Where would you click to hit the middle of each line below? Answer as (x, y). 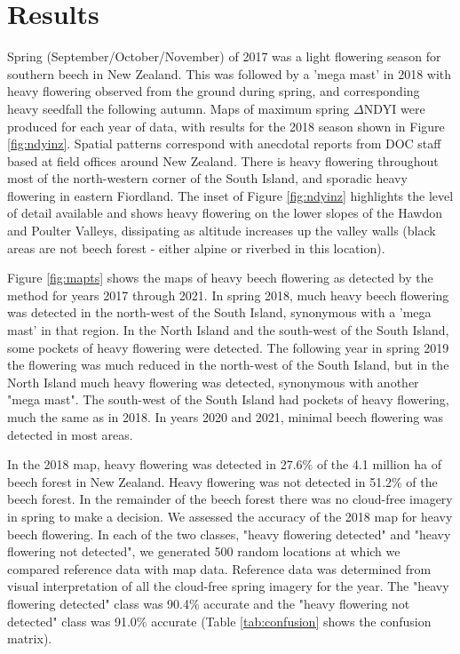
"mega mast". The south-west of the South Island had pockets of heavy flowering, (228, 399)
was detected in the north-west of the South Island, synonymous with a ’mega (219, 312)
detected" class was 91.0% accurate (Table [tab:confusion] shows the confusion (219, 621)
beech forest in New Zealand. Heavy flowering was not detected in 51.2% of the (222, 481)
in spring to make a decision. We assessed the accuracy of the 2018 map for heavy (230, 516)
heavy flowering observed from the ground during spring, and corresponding (214, 91)
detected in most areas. (70, 434)
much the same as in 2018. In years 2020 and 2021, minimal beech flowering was (226, 417)
